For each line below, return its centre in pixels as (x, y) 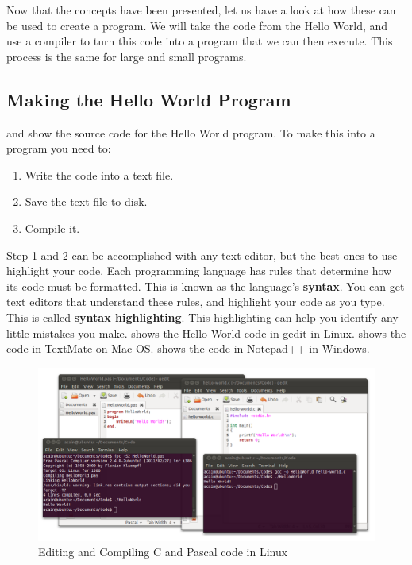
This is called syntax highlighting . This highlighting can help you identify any (202, 317)
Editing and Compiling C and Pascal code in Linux (163, 552)
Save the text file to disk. (86, 201)
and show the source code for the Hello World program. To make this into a (191, 132)
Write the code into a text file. (99, 174)
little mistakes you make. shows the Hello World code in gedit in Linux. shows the (206, 333)
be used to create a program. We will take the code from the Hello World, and (197, 25)
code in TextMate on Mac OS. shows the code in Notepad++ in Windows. (188, 348)
